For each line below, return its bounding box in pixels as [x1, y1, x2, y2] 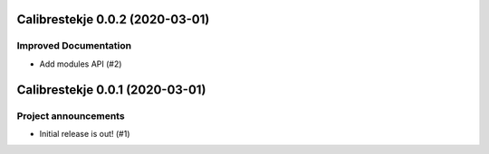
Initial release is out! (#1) [39, 128, 130, 139]
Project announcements [16, 109, 126, 122]
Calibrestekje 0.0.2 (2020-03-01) [16, 12, 210, 27]
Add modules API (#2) [39, 59, 122, 69]
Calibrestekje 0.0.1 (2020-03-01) [16, 82, 206, 97]
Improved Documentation [16, 40, 132, 52]
